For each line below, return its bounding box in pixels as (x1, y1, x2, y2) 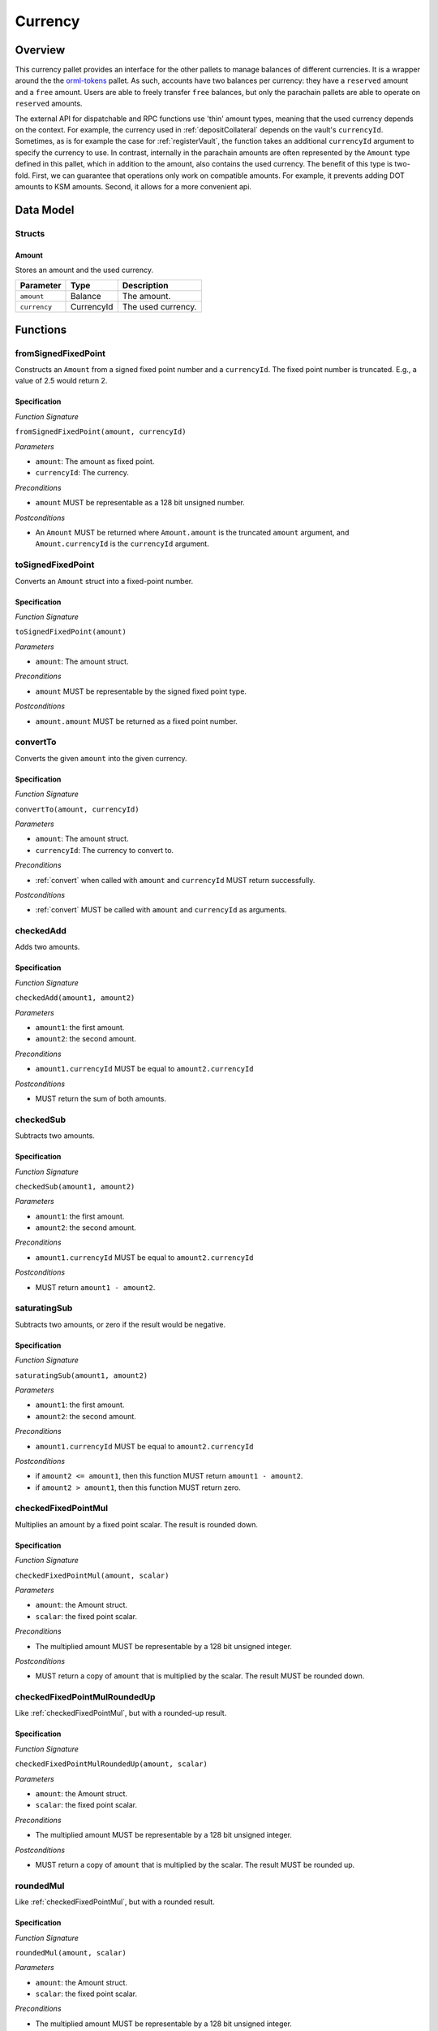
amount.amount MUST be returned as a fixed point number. (35, 716, 238, 726)
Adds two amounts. (15, 942, 80, 952)
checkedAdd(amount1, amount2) (15, 994, 135, 1003)
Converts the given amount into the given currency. (15, 753, 187, 763)
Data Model (15, 203, 75, 217)
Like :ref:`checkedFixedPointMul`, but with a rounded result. (15, 1897, 215, 1907)
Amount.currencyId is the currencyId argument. (35, 539, 210, 548)
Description (122, 280, 169, 292)
